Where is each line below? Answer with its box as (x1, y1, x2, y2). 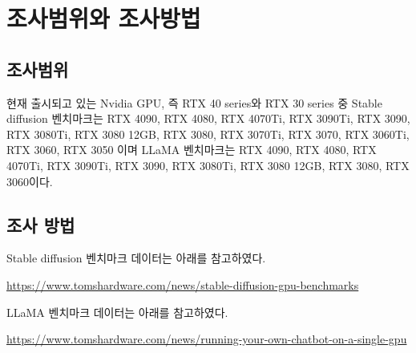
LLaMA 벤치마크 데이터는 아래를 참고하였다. (6, 303, 228, 320)
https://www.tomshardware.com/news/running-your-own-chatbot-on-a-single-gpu (6, 331, 407, 347)
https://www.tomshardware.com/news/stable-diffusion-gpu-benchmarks (6, 276, 359, 293)
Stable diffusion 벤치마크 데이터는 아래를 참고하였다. (6, 250, 266, 266)
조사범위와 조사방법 (6, 2, 201, 34)
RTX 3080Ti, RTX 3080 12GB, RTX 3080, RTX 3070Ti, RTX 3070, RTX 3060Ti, (6, 125, 410, 142)
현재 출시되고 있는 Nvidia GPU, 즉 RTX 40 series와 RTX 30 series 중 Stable (6, 94, 382, 111)
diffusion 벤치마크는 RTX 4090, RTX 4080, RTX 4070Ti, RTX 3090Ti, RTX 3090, (6, 110, 410, 127)
